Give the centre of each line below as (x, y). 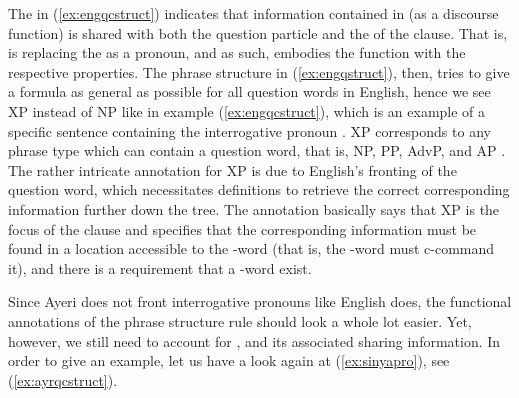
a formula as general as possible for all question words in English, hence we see (249, 91)
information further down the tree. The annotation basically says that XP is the (254, 208)
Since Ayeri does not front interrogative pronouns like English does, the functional (260, 301)
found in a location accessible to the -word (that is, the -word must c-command (251, 248)
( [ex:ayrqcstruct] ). (63, 379)
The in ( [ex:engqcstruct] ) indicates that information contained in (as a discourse (253, 13)
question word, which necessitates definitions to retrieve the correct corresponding (259, 189)
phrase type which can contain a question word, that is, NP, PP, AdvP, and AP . (257, 150)
